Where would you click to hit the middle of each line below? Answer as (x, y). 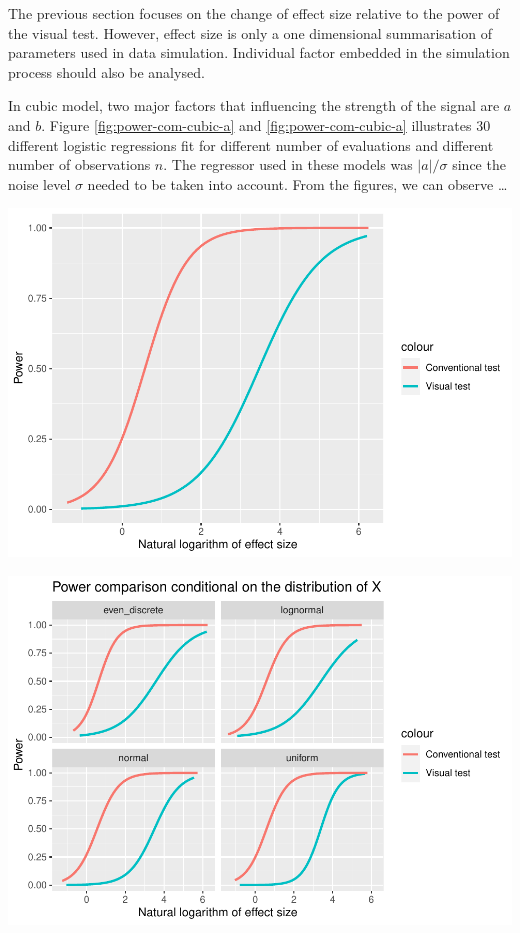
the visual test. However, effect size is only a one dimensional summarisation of (250, 32)
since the (479, 164)
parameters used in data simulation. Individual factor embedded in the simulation (259, 52)
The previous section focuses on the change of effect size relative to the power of (254, 13)
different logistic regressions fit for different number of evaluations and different (251, 144)
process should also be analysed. (106, 71)
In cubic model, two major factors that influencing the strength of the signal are (254, 105)
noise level (39, 183)
